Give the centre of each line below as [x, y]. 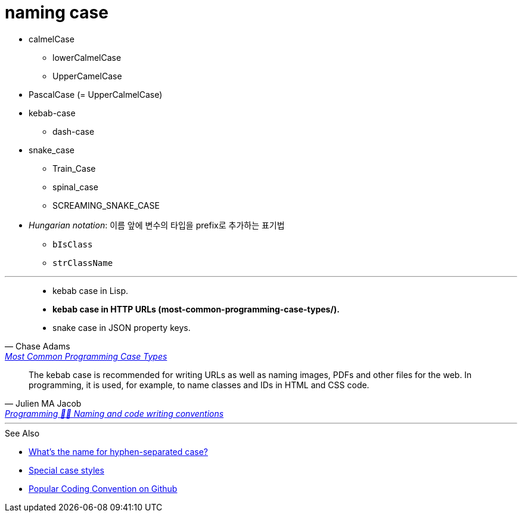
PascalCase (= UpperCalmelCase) [96, 94]
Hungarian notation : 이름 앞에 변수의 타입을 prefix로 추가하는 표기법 [157, 225]
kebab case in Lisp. [90, 290]
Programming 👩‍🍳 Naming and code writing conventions [114, 413]
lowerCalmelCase [87, 57]
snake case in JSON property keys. [122, 327]
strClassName [83, 263]
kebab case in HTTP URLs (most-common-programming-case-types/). [196, 309]
